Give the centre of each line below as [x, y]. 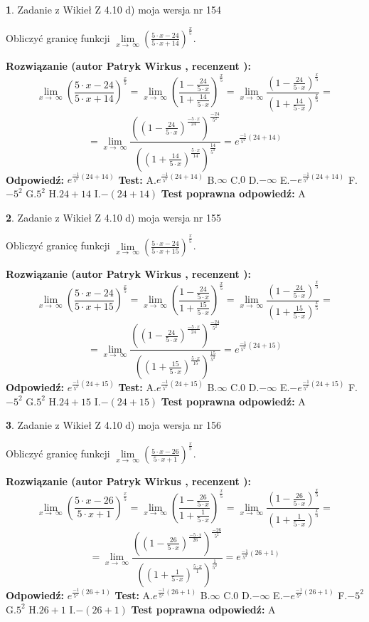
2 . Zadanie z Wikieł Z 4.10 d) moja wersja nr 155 [114, 217]
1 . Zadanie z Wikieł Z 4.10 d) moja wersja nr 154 [114, 9]
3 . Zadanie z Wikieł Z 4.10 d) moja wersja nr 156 [114, 425]
